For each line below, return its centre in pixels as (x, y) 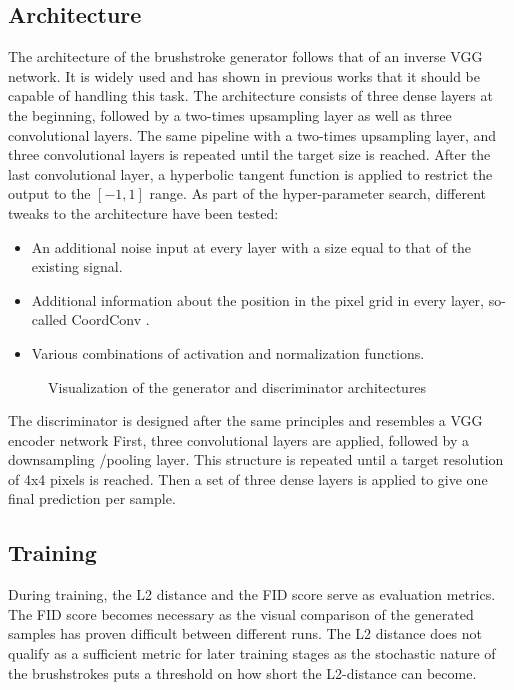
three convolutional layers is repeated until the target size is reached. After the (249, 154)
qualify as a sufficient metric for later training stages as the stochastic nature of (252, 653)
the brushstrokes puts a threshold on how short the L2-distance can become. (242, 672)
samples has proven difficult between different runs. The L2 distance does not (245, 633)
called (49, 319)
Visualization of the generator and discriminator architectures (237, 386)
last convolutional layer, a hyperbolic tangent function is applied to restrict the (250, 173)
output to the (49, 193)
